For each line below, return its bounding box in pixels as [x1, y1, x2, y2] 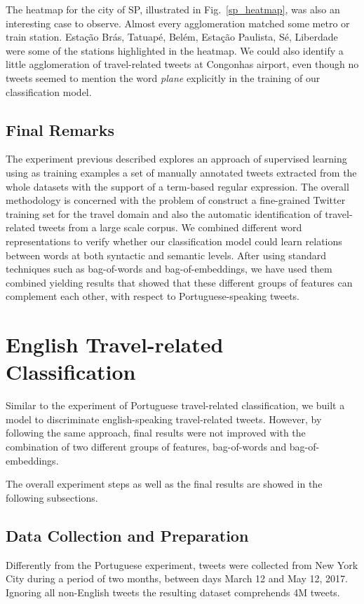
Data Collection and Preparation [6, 524, 249, 546]
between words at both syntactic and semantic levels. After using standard [6, 247, 327, 262]
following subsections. [6, 490, 98, 505]
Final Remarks [6, 118, 115, 140]
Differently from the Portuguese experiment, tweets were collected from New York [6, 557, 358, 572]
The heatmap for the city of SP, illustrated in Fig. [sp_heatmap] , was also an [6, 2, 340, 16]
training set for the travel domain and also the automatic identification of [6, 206, 322, 221]
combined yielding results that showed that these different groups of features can [6, 275, 353, 289]
